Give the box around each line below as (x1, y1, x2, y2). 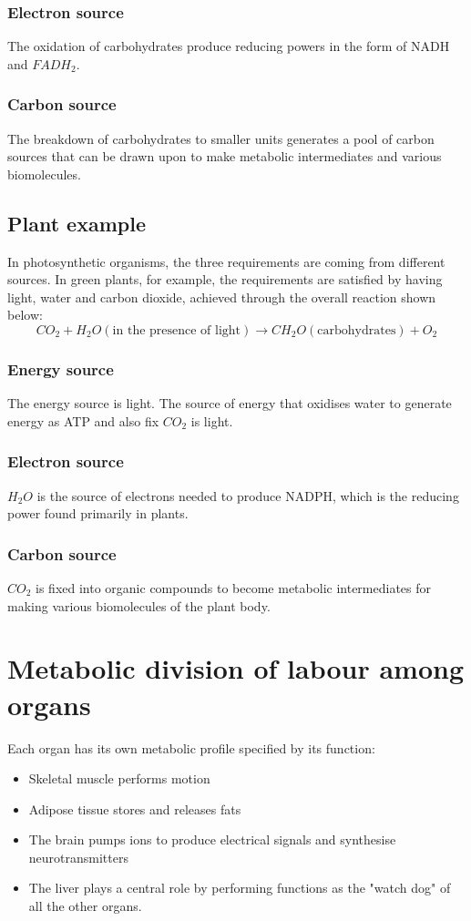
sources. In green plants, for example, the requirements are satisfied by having (7, 270, 443, 289)
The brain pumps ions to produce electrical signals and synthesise (28, 830, 396, 849)
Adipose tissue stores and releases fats (28, 799, 241, 818)
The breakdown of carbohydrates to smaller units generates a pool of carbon (7, 128, 435, 148)
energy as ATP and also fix (7, 411, 159, 430)
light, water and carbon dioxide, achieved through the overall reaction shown (7, 287, 436, 306)
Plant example (7, 209, 146, 237)
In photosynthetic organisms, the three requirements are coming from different (7, 251, 445, 271)
